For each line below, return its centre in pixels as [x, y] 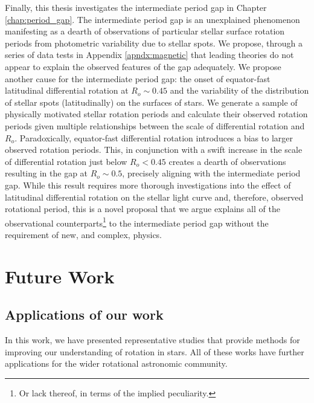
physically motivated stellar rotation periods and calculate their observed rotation [156, 114]
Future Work [60, 276]
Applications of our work [84, 314]
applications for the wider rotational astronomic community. [116, 363]
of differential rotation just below [66, 161]
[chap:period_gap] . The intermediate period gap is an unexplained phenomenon [152, 19]
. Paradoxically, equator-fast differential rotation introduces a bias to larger [154, 137]
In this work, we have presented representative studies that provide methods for [152, 340]
